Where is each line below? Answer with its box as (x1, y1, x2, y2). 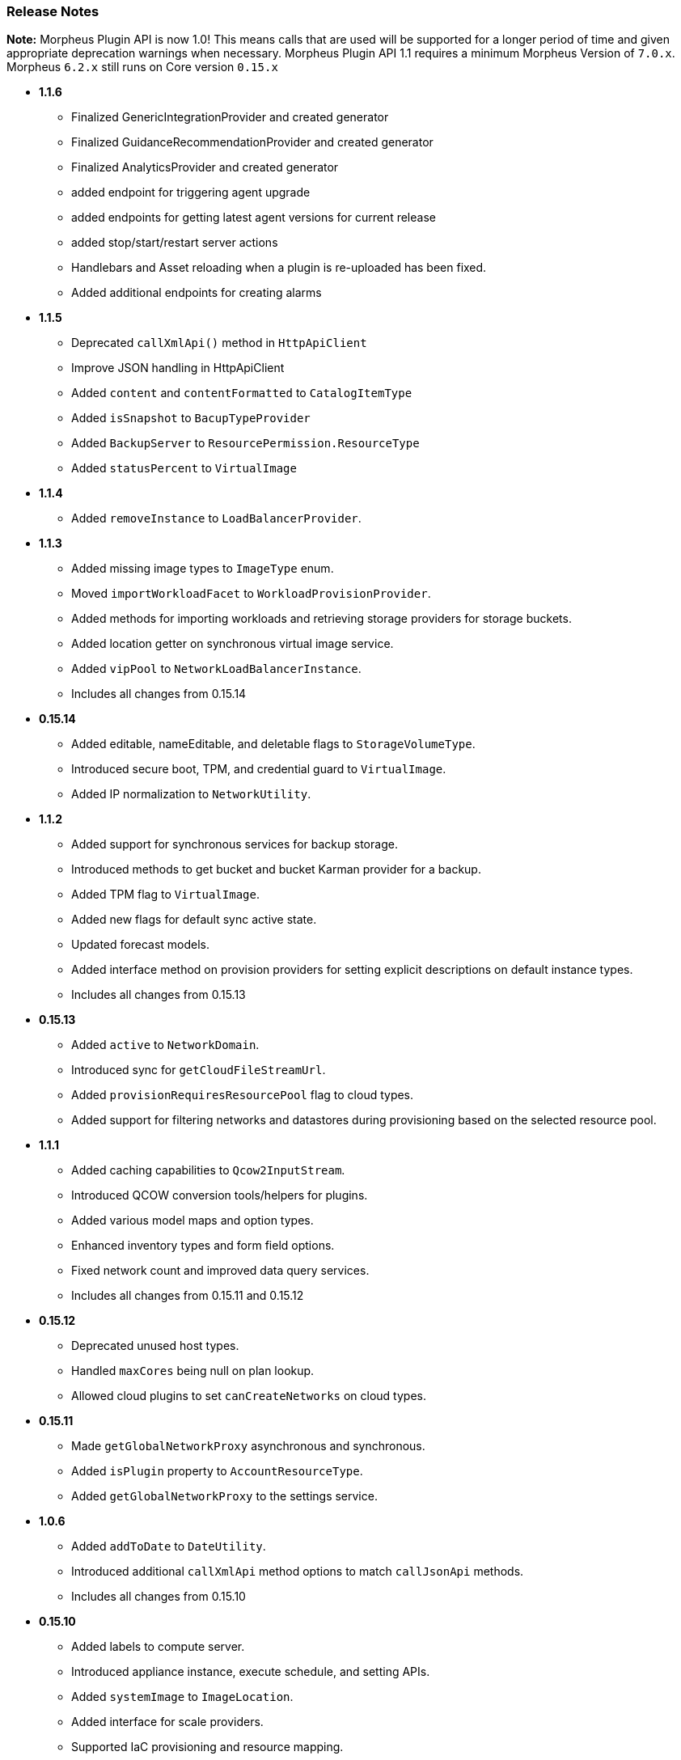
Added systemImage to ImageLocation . (71, 1690, 294, 1704)
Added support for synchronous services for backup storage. (71, 837, 398, 852)
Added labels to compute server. (71, 1639, 245, 1654)
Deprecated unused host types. (71, 1339, 239, 1353)
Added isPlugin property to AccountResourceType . (71, 1464, 363, 1479)
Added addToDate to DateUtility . (71, 1539, 266, 1554)
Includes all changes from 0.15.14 (71, 687, 247, 701)
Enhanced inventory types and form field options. (71, 1238, 335, 1253)
